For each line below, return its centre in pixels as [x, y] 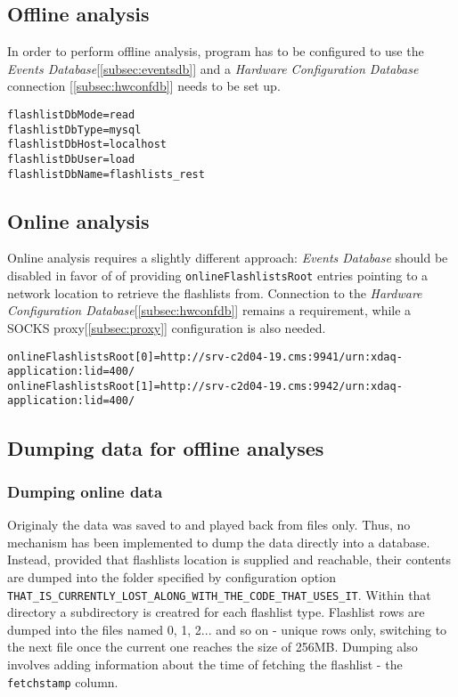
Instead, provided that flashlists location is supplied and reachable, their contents [229, 559]
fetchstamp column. [63, 681]
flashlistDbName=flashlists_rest [106, 174]
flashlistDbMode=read [71, 114]
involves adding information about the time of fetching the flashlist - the [205, 664]
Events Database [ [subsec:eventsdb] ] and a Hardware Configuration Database [213, 68]
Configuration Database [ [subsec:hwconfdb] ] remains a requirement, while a [209, 310]
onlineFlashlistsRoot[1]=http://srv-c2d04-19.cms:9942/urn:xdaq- [205, 386]
